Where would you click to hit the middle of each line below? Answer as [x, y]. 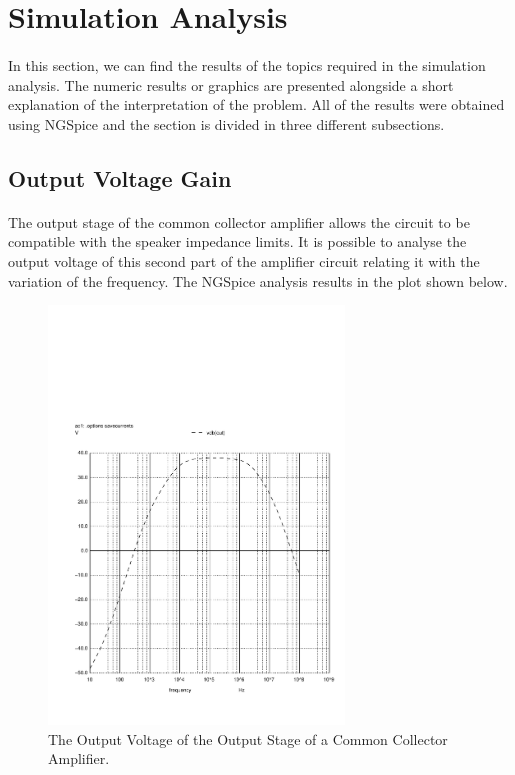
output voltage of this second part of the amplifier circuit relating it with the [244, 260]
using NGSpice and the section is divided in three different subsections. [226, 123]
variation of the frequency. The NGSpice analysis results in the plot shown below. [258, 280]
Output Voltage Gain [120, 177]
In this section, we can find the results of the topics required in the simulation [247, 64]
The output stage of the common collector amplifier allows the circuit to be [239, 221]
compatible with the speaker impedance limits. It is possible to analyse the [237, 241]
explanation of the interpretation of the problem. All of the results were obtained [256, 104]
